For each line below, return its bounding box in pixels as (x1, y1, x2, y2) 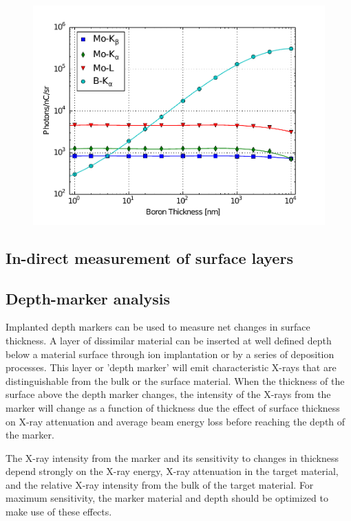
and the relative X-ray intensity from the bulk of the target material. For (6, 477, 314, 491)
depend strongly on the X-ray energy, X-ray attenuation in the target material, (6, 464, 339, 478)
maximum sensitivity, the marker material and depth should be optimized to (6, 491, 328, 505)
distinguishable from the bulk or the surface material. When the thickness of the (6, 373, 345, 388)
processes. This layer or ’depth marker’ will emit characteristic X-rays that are (6, 360, 337, 375)
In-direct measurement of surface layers (6, 247, 293, 268)
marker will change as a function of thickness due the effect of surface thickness (6, 400, 340, 414)
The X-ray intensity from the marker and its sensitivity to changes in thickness (6, 450, 339, 465)
